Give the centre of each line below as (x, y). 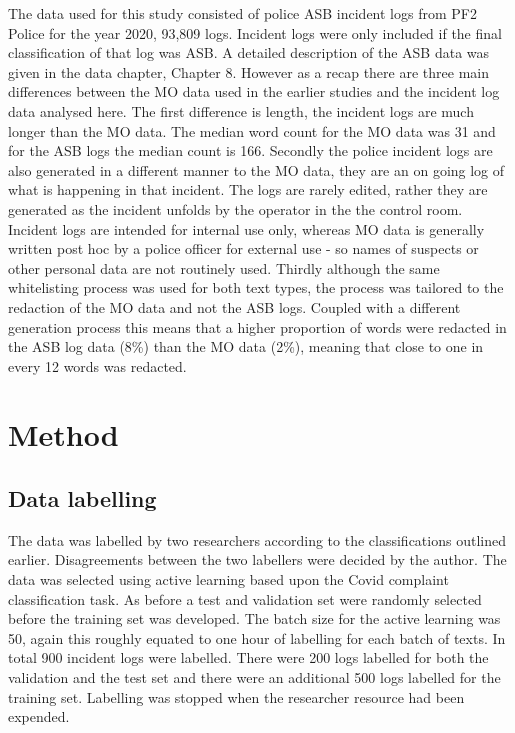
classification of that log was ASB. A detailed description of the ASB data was (249, 52)
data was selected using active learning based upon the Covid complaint (228, 579)
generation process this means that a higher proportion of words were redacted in (257, 326)
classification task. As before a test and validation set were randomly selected (245, 598)
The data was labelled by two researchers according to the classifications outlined (257, 539)
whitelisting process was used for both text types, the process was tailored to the (256, 287)
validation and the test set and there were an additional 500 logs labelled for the (254, 677)
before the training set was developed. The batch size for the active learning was (254, 618)
